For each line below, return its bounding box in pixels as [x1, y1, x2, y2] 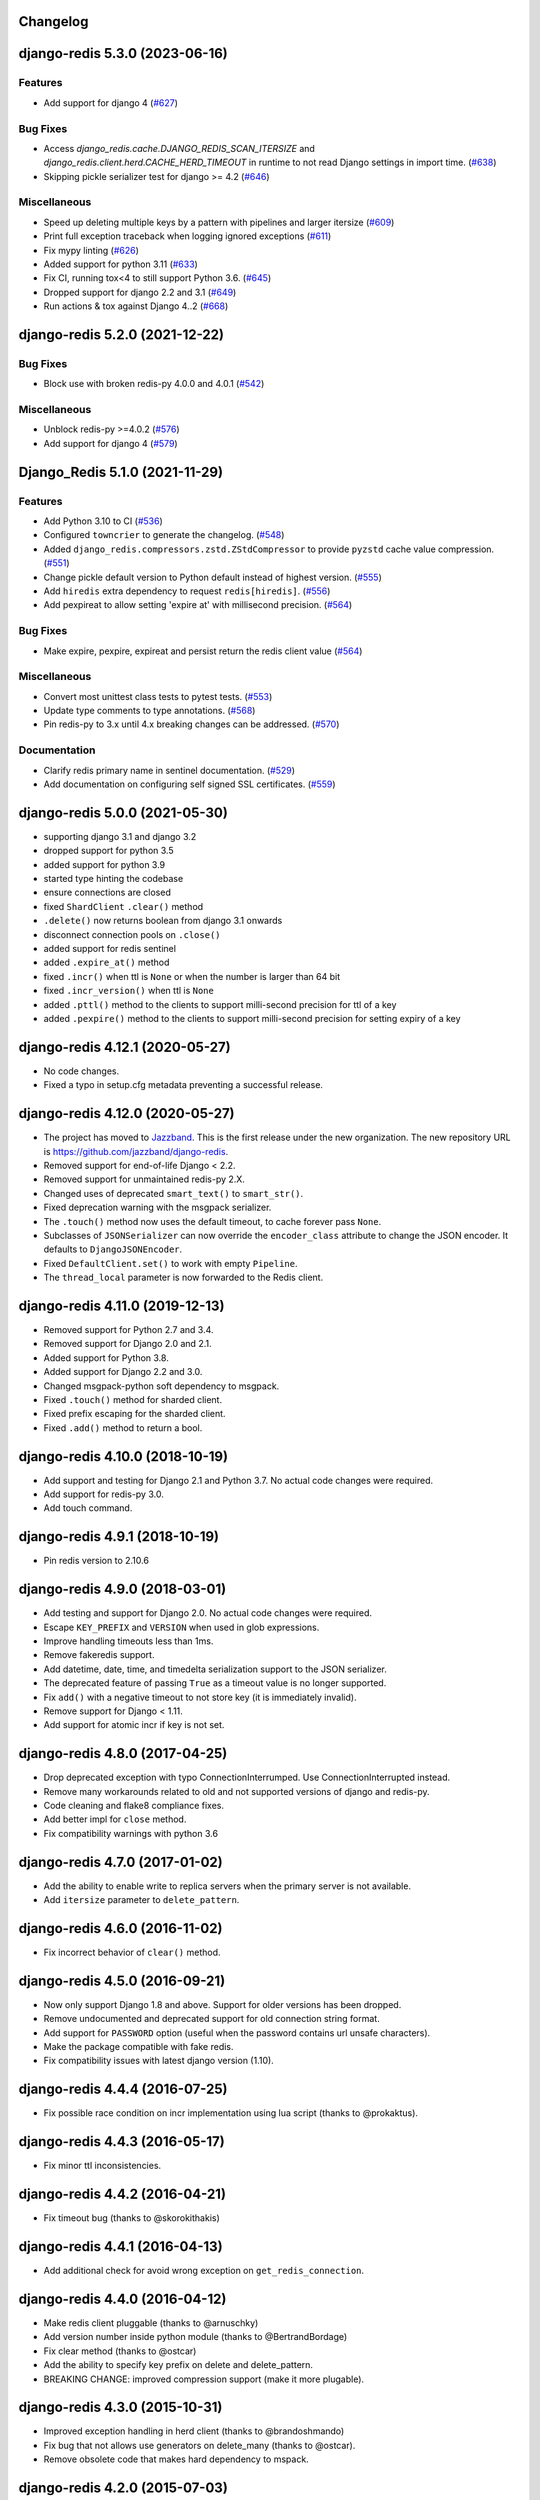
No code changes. [43, 1065, 120, 1077]
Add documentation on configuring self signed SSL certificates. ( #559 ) [43, 778, 336, 790]
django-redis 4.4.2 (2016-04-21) [18, 2186, 227, 2203]
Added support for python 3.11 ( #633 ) [43, 258, 199, 270]
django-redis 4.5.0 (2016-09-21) [18, 1972, 226, 1989]
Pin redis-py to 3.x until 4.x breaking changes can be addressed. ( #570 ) [43, 718, 340, 730]
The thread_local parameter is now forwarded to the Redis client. [43, 1271, 324, 1284]
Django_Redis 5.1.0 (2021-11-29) [18, 463, 224, 480]
